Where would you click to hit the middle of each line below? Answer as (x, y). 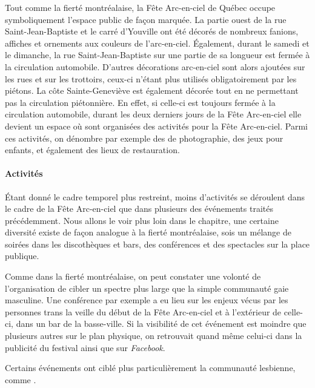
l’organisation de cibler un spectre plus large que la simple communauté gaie (147, 288)
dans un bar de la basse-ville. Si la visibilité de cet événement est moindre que (161, 324)
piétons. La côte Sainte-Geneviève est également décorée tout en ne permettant (152, 90)
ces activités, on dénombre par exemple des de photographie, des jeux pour (144, 138)
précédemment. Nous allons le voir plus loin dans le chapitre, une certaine (142, 220)
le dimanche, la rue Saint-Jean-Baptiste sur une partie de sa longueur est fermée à (157, 55)
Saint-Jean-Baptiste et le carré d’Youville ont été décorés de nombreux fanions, (152, 31)
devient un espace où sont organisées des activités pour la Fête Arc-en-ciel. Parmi (156, 126)
